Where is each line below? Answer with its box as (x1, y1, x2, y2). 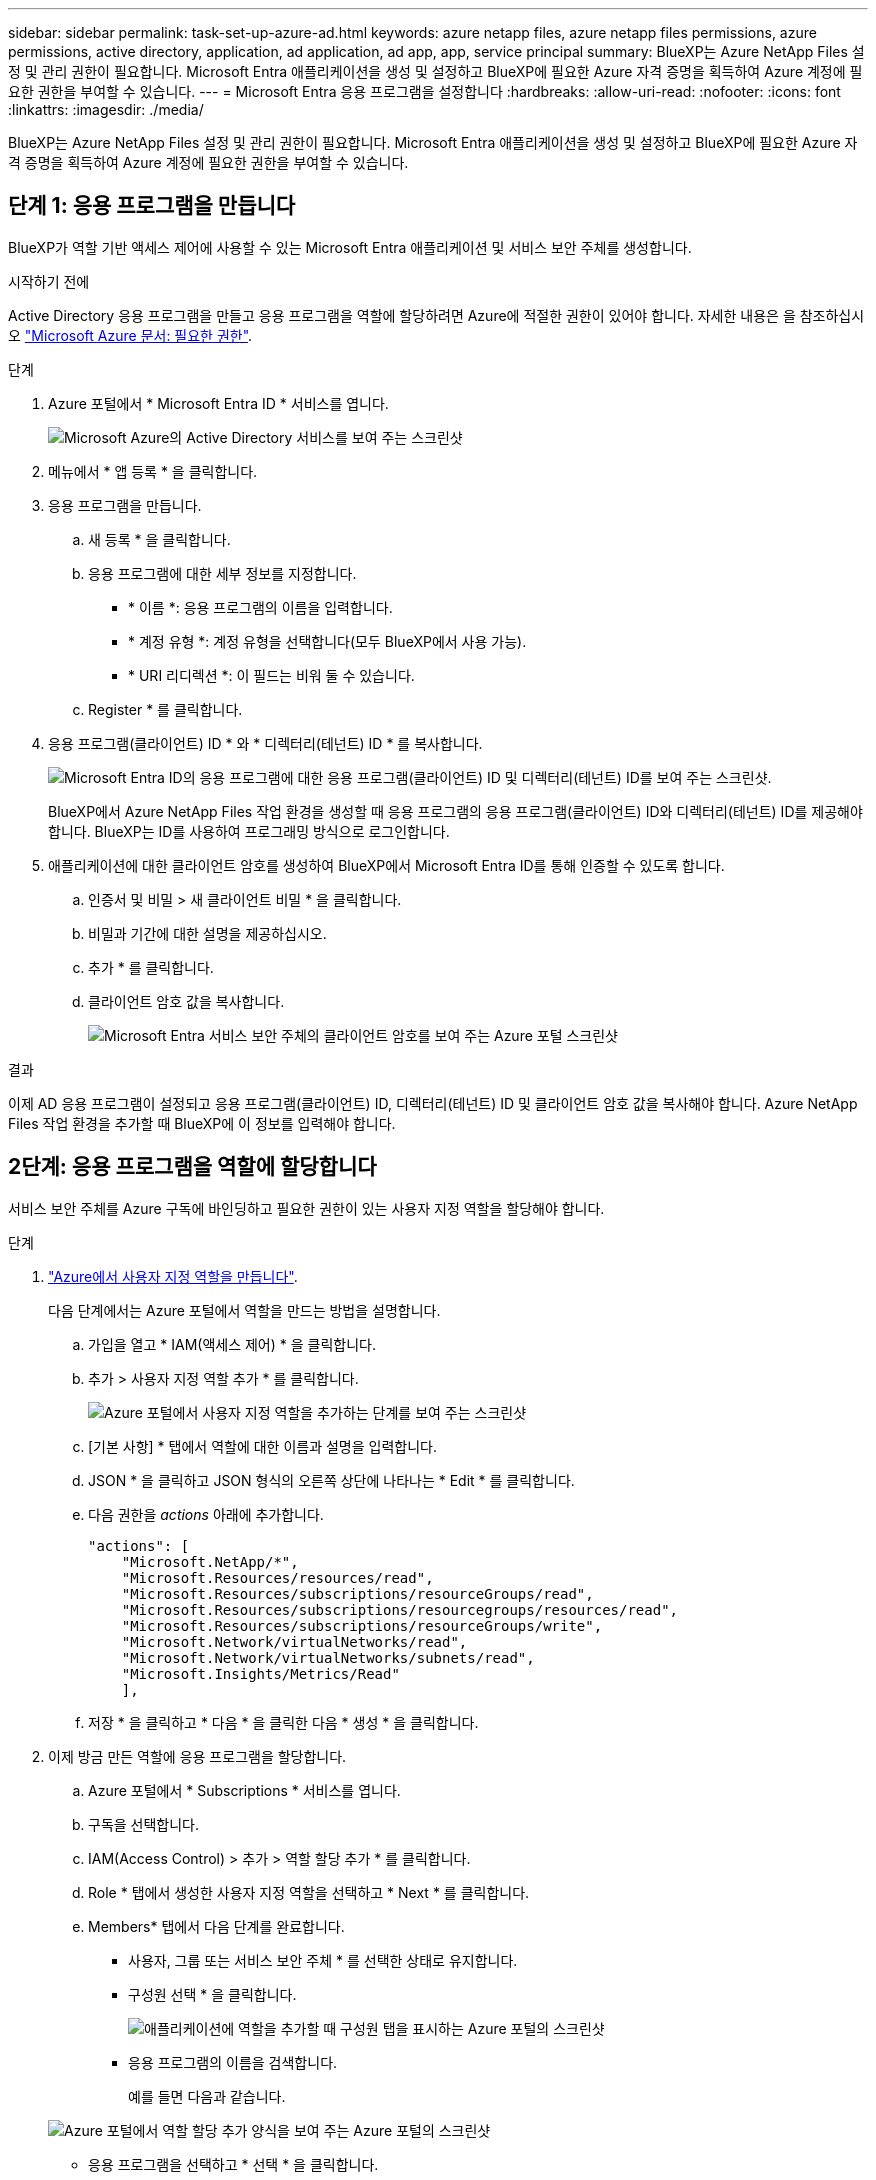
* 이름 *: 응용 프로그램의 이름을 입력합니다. (128, 598, 393, 616)
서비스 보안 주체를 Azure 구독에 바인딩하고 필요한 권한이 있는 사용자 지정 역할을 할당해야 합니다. (8, 1199, 605, 1217)
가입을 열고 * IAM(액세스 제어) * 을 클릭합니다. (88, 1335, 376, 1353)
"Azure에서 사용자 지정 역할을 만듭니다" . (48, 1267, 298, 1285)
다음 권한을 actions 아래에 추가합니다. (88, 1505, 324, 1523)
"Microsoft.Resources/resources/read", (121, 1569, 434, 1586)
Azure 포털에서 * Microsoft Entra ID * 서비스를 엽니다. (48, 394, 389, 412)
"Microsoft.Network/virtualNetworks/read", (121, 1633, 468, 1650)
